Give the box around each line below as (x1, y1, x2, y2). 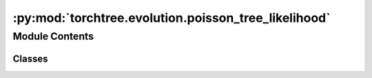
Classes (12, 53, 48, 64)
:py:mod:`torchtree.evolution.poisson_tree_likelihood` (12, 10, 331, 25)
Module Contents (12, 30, 94, 42)
